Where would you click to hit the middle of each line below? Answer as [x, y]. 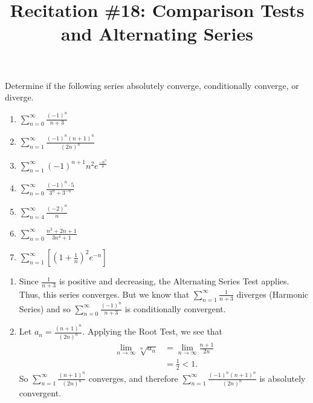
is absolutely [282, 378]
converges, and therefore [133, 378]
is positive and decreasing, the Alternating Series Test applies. [174, 281]
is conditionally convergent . [175, 308]
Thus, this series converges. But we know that [104, 294]
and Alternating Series [157, 34]
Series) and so [45, 308]
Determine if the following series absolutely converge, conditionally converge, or [152, 85]
